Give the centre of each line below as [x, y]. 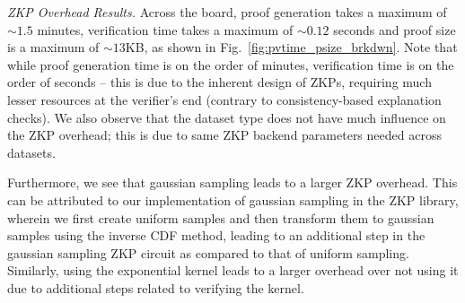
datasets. [31, 152]
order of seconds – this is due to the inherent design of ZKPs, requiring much [219, 82]
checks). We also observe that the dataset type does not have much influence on [227, 117]
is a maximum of [53, 47]
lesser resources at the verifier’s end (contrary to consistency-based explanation [224, 99]
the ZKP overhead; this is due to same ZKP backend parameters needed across [224, 135]
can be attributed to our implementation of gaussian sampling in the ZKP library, [233, 199]
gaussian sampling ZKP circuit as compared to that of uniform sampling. [208, 252]
